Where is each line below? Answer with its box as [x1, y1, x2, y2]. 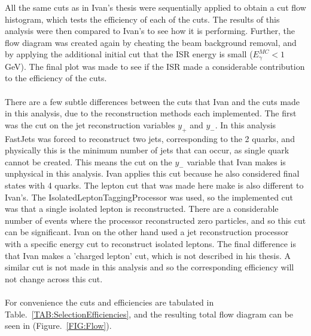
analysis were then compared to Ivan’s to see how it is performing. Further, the [5, 24, 295, 37]
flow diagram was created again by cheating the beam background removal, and [5, 36, 297, 48]
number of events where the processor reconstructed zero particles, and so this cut [5, 214, 306, 226]
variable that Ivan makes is [187, 155, 286, 168]
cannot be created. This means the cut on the [5, 155, 172, 168]
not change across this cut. [5, 272, 103, 285]
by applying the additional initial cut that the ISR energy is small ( [5, 48, 253, 60]
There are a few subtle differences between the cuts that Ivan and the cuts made [5, 95, 300, 107]
